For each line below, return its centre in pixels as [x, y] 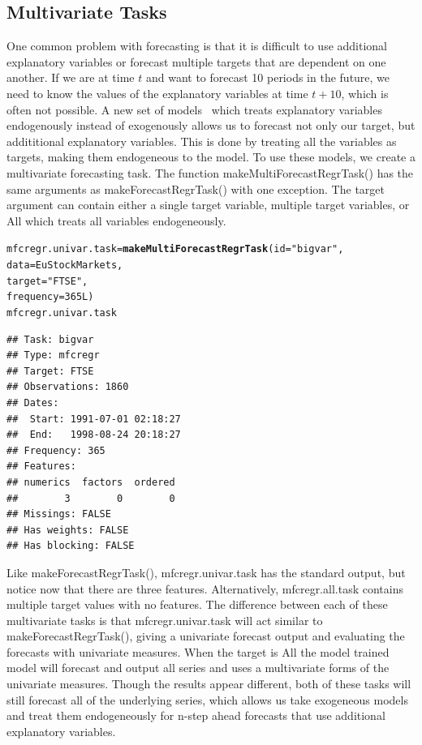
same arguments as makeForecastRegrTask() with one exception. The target [196, 188]
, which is [365, 93]
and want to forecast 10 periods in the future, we [268, 77]
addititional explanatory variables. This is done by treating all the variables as [202, 141]
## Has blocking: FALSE [71, 546]
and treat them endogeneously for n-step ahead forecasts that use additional [196, 715]
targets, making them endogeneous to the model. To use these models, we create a [211, 157]
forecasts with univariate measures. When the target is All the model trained [198, 651]
